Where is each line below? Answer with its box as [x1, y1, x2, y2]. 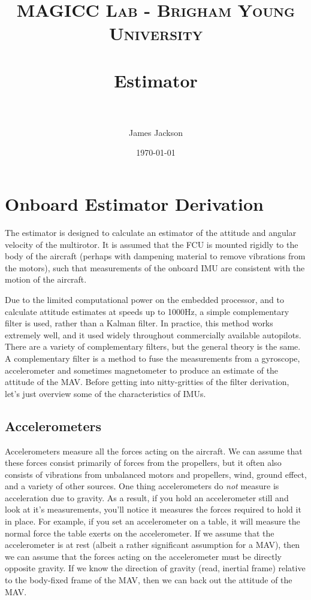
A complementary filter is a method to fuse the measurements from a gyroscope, [5, 351, 300, 364]
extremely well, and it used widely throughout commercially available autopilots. [5, 328, 301, 341]
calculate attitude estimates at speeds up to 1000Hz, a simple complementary [5, 305, 289, 317]
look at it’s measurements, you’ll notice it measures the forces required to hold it [5, 503, 301, 516]
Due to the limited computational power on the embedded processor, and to [5, 293, 284, 305]
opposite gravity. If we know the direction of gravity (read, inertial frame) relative [5, 562, 306, 574]
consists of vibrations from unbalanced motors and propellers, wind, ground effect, [5, 468, 307, 480]
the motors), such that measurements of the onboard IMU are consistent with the [5, 261, 305, 274]
